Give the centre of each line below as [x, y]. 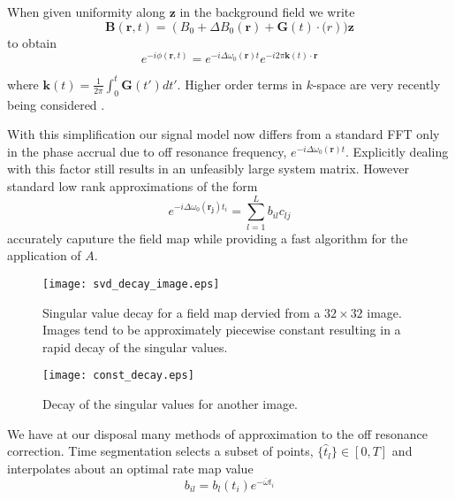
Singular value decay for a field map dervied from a [182, 312]
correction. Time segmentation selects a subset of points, [160, 451]
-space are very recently [376, 84]
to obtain [32, 42]
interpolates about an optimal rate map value [130, 468]
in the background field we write [267, 12]
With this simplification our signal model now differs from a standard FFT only [224, 134]
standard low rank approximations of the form [133, 185]
